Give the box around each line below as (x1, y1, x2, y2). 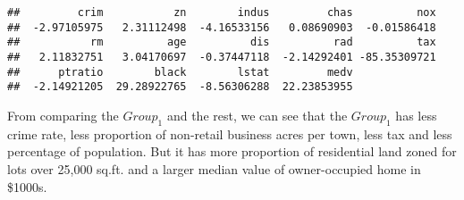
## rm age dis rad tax (7, 36, 436, 49)
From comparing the (7, 105, 119, 124)
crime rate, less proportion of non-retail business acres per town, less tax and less (7, 124, 452, 143)
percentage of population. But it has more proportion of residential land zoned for (7, 142, 457, 161)
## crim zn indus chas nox (7, 6, 436, 19)
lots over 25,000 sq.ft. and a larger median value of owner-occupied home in (7, 159, 421, 178)
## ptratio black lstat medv (7, 65, 353, 79)
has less (395, 105, 437, 124)
